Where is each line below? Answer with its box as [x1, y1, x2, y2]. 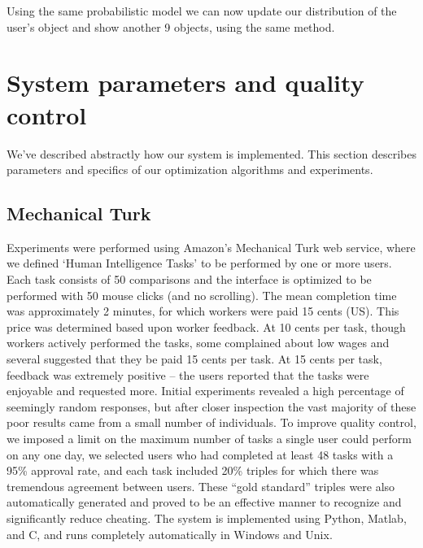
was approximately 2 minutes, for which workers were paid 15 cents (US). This [7, 302, 399, 320]
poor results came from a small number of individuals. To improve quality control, [7, 414, 416, 431]
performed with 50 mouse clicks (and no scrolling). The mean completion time [7, 286, 397, 303]
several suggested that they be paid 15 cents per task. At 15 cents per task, [7, 350, 382, 368]
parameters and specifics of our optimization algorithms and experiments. [7, 161, 373, 178]
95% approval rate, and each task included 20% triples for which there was [7, 462, 379, 479]
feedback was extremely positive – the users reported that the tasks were [7, 366, 369, 383]
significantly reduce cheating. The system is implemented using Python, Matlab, [7, 509, 407, 526]
